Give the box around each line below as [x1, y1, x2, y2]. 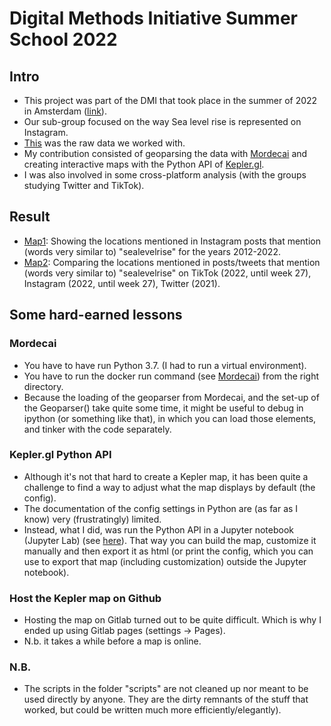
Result [9, 208, 51, 226]
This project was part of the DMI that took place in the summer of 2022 [23, 95, 318, 106]
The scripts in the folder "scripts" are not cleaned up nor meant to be [23, 683, 309, 695]
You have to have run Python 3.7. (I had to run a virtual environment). [23, 359, 307, 371]
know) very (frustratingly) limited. [23, 513, 162, 525]
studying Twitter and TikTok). [23, 180, 145, 191]
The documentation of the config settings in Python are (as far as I [23, 502, 299, 514]
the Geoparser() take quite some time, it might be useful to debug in [23, 402, 304, 414]
